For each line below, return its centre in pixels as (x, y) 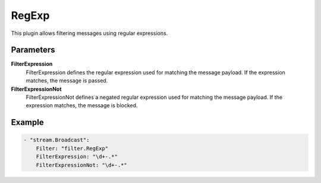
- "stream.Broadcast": (56, 140)
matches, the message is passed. (67, 81)
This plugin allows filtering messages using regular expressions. (89, 33)
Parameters (33, 50)
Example (27, 122)
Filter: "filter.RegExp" (72, 148)
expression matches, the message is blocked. (82, 105)
